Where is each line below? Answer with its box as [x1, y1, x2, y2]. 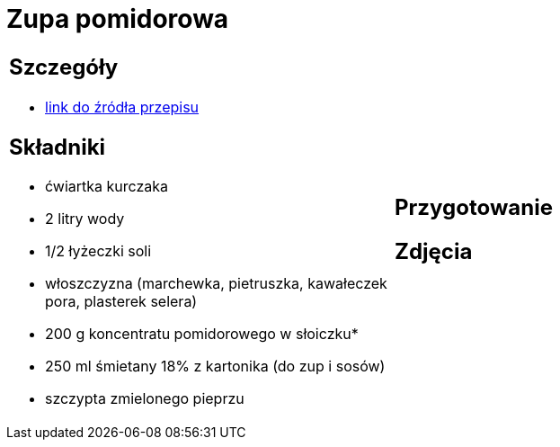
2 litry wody [45, 210, 125, 228]
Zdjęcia [395, 237, 473, 264]
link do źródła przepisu [45, 97, 200, 116]
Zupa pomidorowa [6, 4, 229, 34]
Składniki [9, 133, 106, 160]
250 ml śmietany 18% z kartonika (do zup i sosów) [45, 357, 386, 376]
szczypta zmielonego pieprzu [45, 389, 244, 408]
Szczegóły [9, 53, 119, 80]
